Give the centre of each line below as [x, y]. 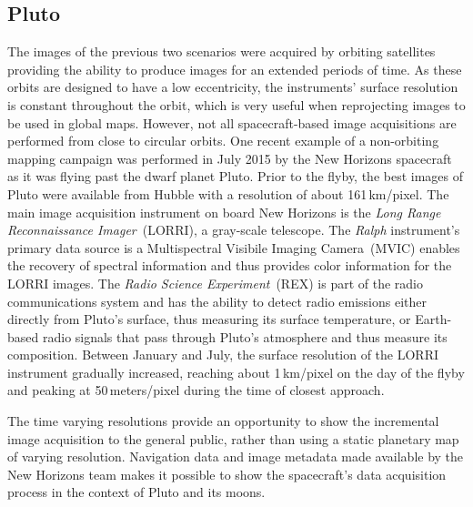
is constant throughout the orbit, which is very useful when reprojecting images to [236, 104]
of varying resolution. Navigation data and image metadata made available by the [236, 456]
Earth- [433, 319]
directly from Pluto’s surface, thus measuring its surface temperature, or [209, 319]
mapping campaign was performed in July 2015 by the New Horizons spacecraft [230, 158]
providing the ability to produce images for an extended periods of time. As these [235, 69]
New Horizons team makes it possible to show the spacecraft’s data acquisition [227, 474]
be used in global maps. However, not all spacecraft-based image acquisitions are [232, 122]
